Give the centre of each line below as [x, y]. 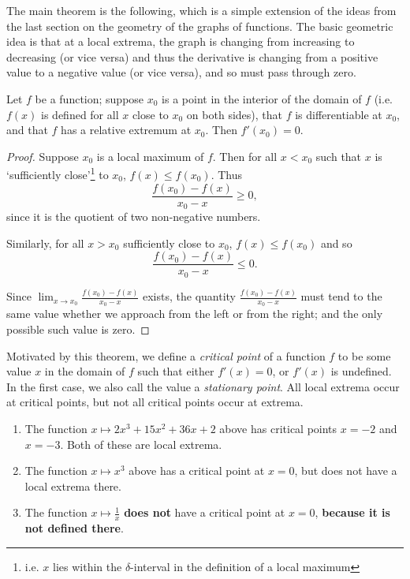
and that [27, 130]
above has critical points [278, 428]
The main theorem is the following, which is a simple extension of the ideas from [201, 10]
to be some [364, 355]
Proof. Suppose [43, 156]
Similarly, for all [45, 243]
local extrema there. [73, 486]
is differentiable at [339, 114]
